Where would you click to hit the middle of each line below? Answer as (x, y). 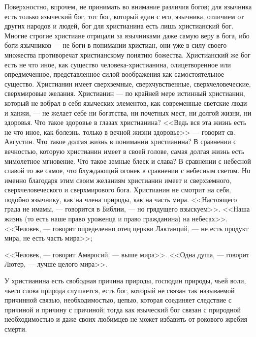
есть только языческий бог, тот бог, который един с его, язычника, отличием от (124, 16)
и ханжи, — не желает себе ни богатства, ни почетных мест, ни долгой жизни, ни (128, 112)
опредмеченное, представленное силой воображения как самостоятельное (114, 74)
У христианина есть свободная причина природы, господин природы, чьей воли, (125, 281)
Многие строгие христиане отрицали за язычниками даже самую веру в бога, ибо (127, 35)
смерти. (16, 329)
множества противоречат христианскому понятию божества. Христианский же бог (128, 54)
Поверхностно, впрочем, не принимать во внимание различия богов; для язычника (128, 6)
